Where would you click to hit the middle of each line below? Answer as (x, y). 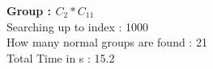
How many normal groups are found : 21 (107, 42)
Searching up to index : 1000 (78, 26)
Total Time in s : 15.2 (61, 57)
